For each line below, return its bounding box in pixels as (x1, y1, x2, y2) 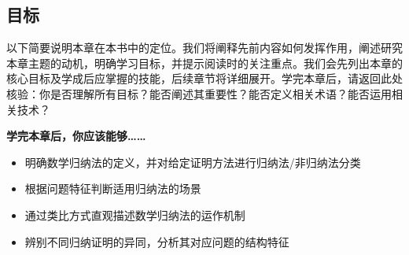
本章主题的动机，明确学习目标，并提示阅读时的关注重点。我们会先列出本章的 (6, 54, 403, 71)
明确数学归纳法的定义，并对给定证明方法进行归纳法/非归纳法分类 (24, 153, 361, 170)
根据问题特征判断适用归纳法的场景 (24, 180, 201, 197)
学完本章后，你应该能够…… (6, 128, 146, 144)
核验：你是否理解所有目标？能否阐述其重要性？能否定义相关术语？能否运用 (6, 85, 392, 102)
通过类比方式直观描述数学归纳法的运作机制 (24, 206, 245, 223)
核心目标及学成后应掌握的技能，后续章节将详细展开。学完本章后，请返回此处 (6, 70, 403, 87)
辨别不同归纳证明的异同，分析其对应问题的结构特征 (24, 233, 289, 249)
